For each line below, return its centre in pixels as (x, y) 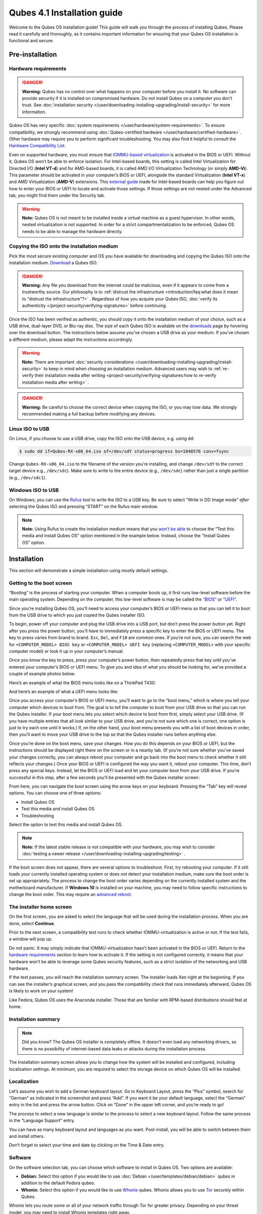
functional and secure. (32, 41)
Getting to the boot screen (41, 583)
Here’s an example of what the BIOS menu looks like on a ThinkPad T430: (82, 683)
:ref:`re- (221, 369)
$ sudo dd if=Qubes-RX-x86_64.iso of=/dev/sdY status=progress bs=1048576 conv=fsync (124, 451)
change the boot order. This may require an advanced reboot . (71, 894)
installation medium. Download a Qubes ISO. (53, 263)
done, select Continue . (32, 923)
